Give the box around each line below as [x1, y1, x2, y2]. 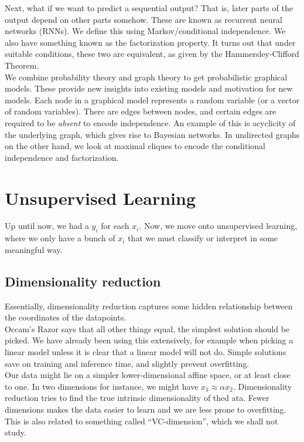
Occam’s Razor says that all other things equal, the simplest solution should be [5, 322, 290, 335]
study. [5, 426, 26, 438]
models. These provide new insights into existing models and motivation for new [5, 82, 293, 95]
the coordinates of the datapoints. [5, 311, 127, 323]
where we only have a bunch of [5, 232, 115, 244]
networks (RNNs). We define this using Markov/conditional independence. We [5, 25, 286, 37]
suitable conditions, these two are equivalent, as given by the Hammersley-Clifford [5, 48, 299, 60]
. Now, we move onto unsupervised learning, [139, 220, 298, 232]
